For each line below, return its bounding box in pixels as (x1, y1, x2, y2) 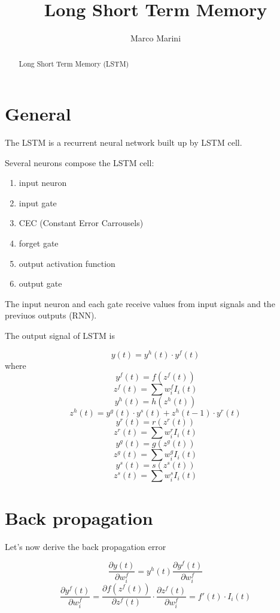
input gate (19, 196, 57, 209)
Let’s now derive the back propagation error (5, 540, 166, 552)
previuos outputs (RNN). (5, 309, 97, 321)
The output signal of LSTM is (5, 329, 115, 342)
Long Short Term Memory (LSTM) (19, 58, 129, 68)
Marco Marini (130, 32, 181, 44)
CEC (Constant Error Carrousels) (19, 217, 144, 229)
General (5, 101, 71, 126)
